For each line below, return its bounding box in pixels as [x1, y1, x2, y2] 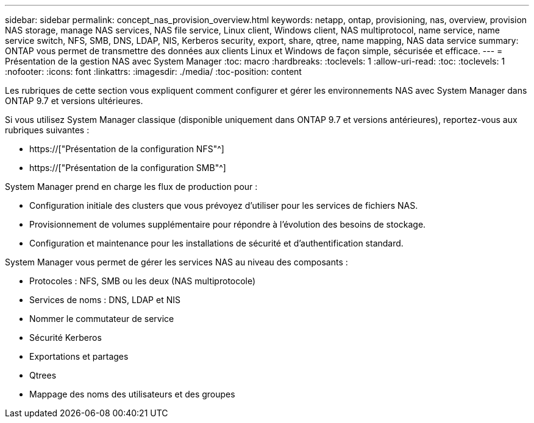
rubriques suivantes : [5, 125, 90, 135]
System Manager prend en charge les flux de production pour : [5, 181, 258, 192]
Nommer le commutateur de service [29, 313, 174, 324]
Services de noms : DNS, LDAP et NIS [29, 295, 180, 305]
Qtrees [29, 370, 57, 380]
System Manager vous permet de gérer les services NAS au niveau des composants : [5, 257, 348, 267]
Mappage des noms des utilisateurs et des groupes [29, 389, 235, 399]
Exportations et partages [29, 351, 129, 362]
